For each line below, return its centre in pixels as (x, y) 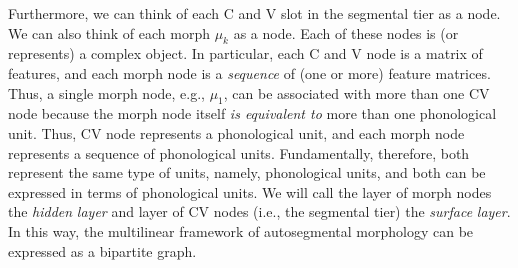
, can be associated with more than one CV (356, 92)
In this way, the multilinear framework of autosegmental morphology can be (241, 230)
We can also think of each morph (109, 32)
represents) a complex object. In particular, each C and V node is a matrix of (245, 53)
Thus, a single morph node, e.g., (106, 92)
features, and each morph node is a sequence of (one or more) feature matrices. (249, 72)
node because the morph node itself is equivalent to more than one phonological (252, 113)
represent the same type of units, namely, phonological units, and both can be (247, 172)
